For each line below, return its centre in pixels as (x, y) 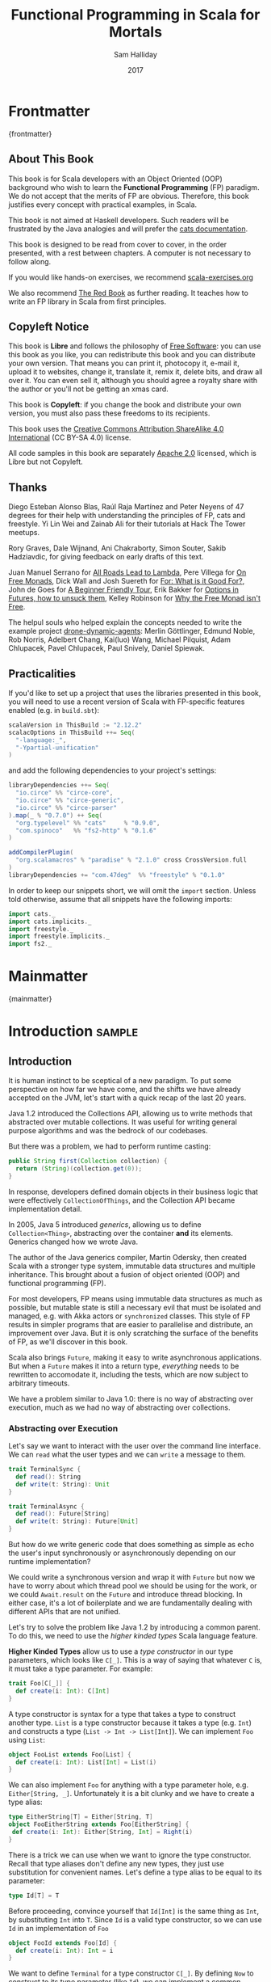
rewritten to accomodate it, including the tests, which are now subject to (128, 1374)
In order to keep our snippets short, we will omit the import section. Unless (132, 890)
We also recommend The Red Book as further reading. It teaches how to (128, 293)
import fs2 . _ (30, 944)
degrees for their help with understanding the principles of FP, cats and (127, 516)
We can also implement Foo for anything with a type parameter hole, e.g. (128, 1785)
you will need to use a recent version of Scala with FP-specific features (127, 702)
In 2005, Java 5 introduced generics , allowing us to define (105, 1224)
